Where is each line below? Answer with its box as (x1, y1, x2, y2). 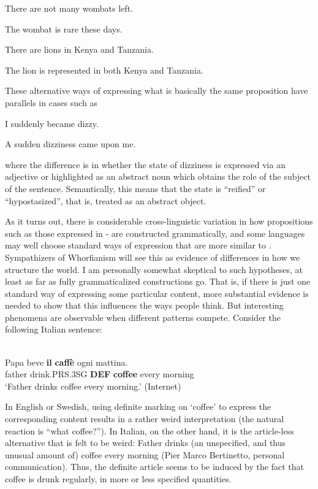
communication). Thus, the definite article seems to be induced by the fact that (5, 460, 304, 473)
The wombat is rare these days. (5, 22, 123, 35)
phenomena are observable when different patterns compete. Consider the (5, 310, 281, 323)
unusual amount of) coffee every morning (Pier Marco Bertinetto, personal (5, 448, 285, 461)
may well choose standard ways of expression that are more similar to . (5, 239, 271, 252)
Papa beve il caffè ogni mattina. (5, 355, 128, 368)
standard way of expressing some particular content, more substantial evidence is (5, 287, 309, 299)
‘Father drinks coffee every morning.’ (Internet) (5, 379, 181, 392)
